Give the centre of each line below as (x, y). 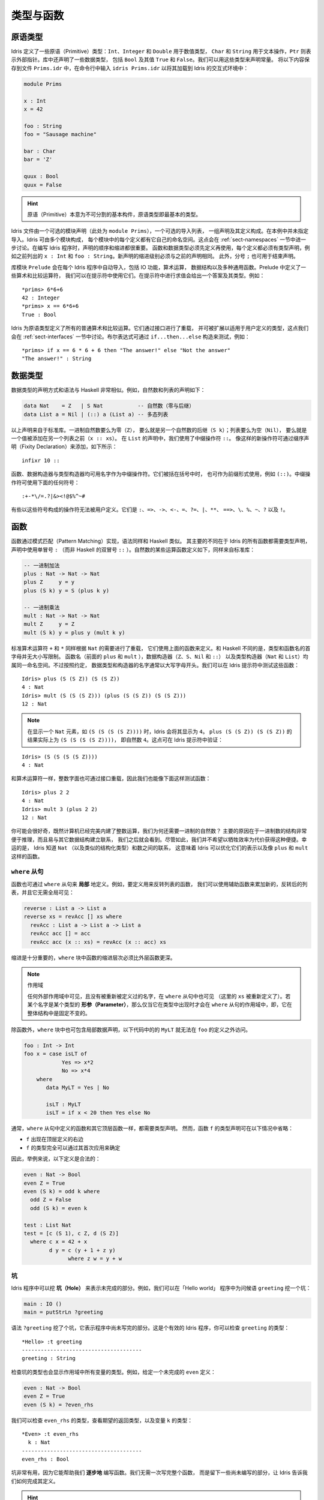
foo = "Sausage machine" (60, 134)
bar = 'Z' (38, 160)
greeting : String (49, 1358)
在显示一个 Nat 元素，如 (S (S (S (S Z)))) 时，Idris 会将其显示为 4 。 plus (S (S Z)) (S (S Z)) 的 (160, 731)
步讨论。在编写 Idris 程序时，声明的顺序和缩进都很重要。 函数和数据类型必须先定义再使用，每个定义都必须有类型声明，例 (160, 248)
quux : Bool (41, 176)
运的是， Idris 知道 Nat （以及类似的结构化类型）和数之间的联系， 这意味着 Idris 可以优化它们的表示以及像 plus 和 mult (160, 848)
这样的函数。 (27, 856)
